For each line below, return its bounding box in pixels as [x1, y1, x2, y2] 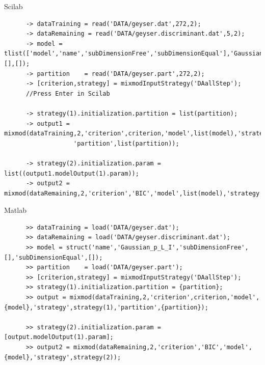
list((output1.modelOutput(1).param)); [4, 170, 139, 177]
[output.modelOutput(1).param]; [4, 333, 114, 341]
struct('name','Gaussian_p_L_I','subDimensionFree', [66, 244, 249, 251]
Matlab [4, 205, 26, 215]
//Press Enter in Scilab [25, 90, 110, 97]
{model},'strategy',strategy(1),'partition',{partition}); [4, 303, 208, 311]
